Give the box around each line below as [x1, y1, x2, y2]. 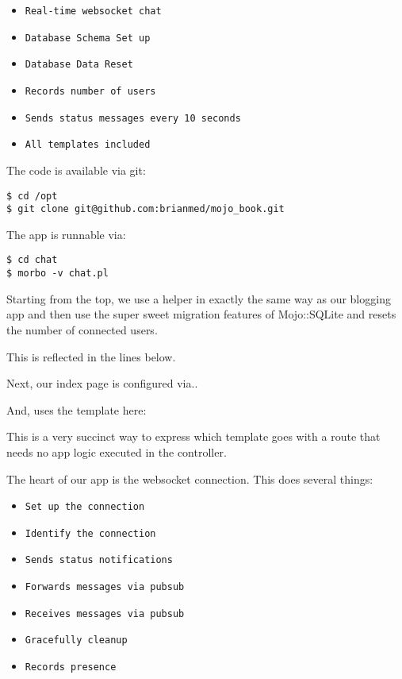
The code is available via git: [6, 161, 146, 178]
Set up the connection [25, 501, 145, 513]
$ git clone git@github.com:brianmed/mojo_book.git [6, 203, 285, 215]
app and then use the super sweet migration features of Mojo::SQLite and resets [6, 306, 396, 322]
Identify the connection [25, 527, 156, 539]
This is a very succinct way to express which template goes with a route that [6, 428, 381, 445]
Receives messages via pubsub [25, 608, 185, 619]
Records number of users [25, 85, 156, 97]
